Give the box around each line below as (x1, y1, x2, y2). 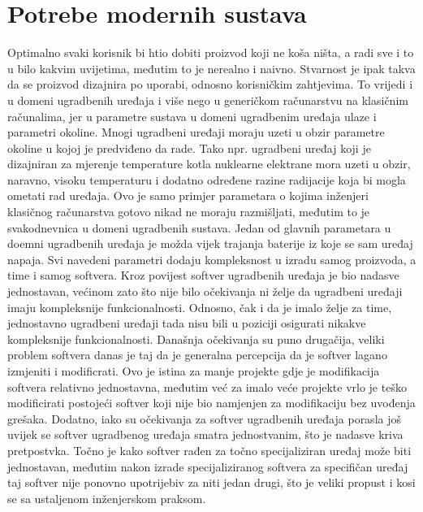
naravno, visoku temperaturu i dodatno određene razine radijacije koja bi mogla (7, 171, 406, 188)
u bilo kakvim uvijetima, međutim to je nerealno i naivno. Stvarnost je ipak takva (7, 59, 416, 76)
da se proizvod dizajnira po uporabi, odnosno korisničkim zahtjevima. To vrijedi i (7, 76, 413, 93)
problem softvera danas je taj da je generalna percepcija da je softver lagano (7, 346, 387, 363)
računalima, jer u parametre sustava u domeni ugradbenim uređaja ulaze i (7, 107, 377, 124)
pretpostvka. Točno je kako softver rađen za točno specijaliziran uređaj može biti (7, 441, 412, 458)
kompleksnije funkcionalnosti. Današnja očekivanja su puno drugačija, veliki (7, 330, 385, 347)
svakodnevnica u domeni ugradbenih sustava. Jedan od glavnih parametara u (7, 219, 391, 236)
